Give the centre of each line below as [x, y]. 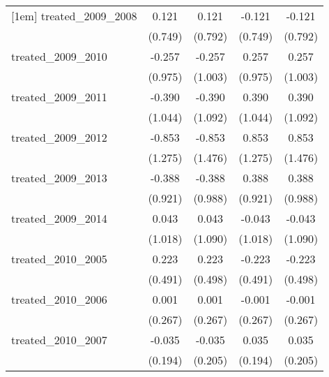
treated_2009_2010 [59, 56]
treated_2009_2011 [59, 97]
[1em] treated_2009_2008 [74, 16]
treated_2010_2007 [59, 340]
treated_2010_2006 [59, 299]
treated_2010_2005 [59, 259]
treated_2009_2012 [59, 137]
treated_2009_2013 [59, 178]
